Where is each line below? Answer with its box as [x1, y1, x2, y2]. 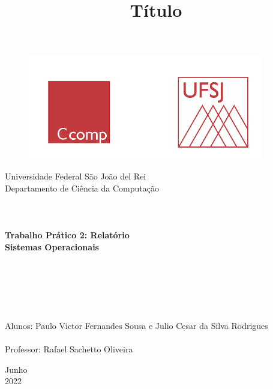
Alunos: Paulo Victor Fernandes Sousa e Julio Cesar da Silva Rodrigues [5, 319, 268, 332]
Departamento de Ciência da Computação [5, 181, 159, 194]
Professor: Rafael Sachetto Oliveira [5, 343, 133, 355]
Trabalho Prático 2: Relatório [5, 228, 130, 241]
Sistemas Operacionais [5, 240, 99, 253]
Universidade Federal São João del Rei [5, 169, 146, 182]
